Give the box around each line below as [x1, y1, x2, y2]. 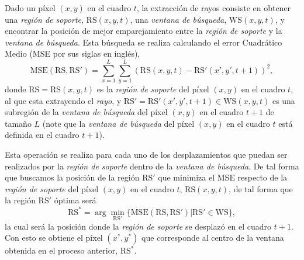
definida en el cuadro [5, 129, 80, 141]
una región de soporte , [5, 13, 84, 25]
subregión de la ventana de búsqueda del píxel [5, 106, 168, 118]
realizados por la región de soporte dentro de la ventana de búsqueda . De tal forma [5, 160, 299, 172]
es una [272, 94, 295, 106]
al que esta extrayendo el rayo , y [5, 94, 122, 106]
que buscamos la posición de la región [5, 171, 140, 183]
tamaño [5, 117, 32, 129]
